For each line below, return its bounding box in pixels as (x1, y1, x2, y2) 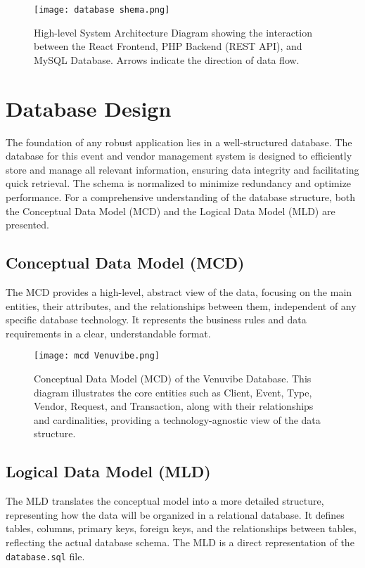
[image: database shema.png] (34, 5, 170, 15)
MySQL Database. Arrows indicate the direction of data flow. (34, 52, 300, 67)
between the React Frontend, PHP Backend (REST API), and (34, 39, 302, 53)
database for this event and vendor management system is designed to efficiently (6, 148, 352, 163)
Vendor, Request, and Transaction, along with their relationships (34, 399, 314, 413)
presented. (6, 217, 49, 232)
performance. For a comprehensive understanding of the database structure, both (6, 189, 356, 204)
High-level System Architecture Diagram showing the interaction (34, 25, 312, 39)
